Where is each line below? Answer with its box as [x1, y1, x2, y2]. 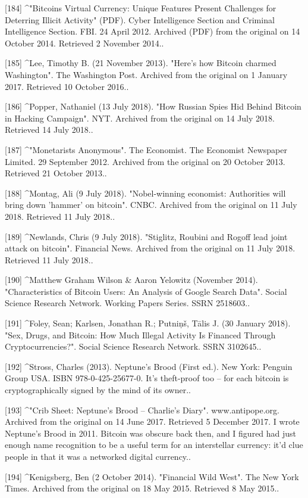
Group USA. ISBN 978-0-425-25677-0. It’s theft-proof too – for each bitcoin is [5, 372, 289, 384]
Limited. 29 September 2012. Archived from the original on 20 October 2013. [5, 155, 285, 167]
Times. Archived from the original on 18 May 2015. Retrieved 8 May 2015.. [5, 482, 279, 494]
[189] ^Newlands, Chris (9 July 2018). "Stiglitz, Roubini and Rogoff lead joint [5, 230, 288, 242]
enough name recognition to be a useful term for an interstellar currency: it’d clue [5, 438, 303, 451]
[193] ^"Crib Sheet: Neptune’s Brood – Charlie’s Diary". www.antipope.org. [5, 403, 279, 416]
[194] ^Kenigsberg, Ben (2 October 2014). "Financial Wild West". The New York [5, 470, 299, 483]
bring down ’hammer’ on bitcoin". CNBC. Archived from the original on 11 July [5, 198, 297, 211]
